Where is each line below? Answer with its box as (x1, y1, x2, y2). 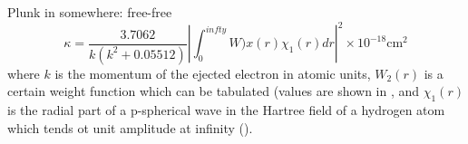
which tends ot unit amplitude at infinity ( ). (7, 118, 253, 137)
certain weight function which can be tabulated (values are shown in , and (7, 82, 420, 101)
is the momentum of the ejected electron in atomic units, (54, 63, 371, 82)
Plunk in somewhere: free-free (7, 3, 172, 21)
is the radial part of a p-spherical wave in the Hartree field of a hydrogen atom (7, 100, 445, 119)
